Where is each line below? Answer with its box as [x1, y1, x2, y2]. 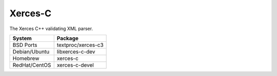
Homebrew [12, 55, 39, 62]
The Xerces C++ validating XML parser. [9, 26, 93, 32]
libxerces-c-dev [56, 48, 95, 55]
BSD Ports [12, 41, 38, 48]
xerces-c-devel [56, 61, 94, 68]
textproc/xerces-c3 [56, 41, 104, 48]
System [12, 35, 32, 42]
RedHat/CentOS [12, 61, 51, 68]
